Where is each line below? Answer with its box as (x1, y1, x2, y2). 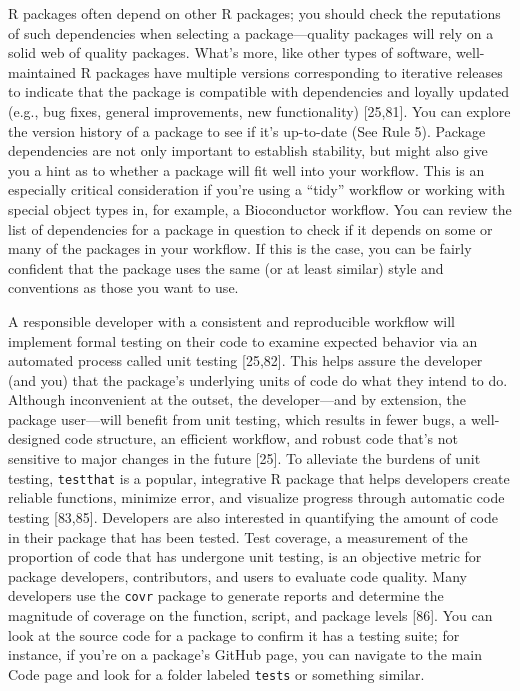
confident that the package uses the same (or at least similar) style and (8, 257, 444, 278)
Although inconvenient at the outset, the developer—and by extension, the (8, 389, 466, 410)
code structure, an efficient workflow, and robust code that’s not (64, 428, 459, 449)
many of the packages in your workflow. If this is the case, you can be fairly (8, 238, 472, 259)
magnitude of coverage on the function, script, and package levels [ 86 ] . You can (8, 604, 493, 625)
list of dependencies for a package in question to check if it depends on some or (8, 218, 493, 239)
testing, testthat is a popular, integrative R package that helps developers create (8, 467, 510, 488)
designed (8, 428, 61, 449)
